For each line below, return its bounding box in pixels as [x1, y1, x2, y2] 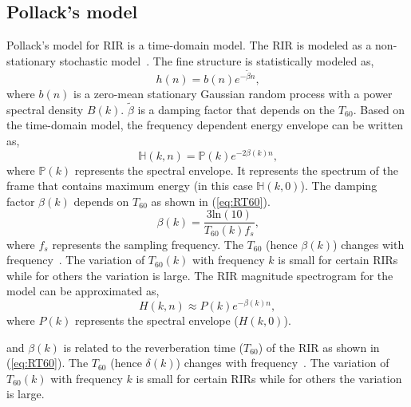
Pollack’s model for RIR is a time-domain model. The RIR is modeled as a [6, 37, 372, 53]
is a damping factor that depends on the [137, 101, 335, 117]
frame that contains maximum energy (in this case [6, 177, 253, 194]
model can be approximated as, [6, 283, 160, 299]
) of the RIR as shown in [258, 338, 380, 355]
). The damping [300, 177, 377, 194]
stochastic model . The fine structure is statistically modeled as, [59, 52, 374, 69]
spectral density [6, 101, 84, 117]
